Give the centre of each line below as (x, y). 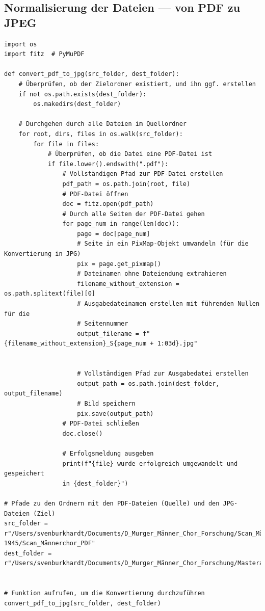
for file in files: (66, 144)
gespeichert (24, 474)
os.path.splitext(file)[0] (50, 294)
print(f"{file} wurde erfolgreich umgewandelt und (150, 463)
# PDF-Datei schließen (101, 424)
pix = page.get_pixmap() (119, 264)
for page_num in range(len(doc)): (121, 224)
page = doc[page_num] (114, 234)
